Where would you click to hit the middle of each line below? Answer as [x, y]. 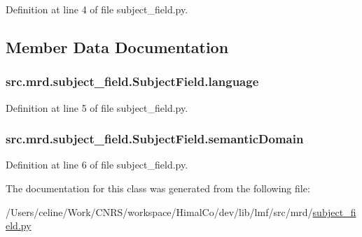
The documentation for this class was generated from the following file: [158, 188]
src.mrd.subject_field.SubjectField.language [132, 81]
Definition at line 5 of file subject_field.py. [97, 107]
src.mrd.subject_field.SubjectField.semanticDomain [155, 139]
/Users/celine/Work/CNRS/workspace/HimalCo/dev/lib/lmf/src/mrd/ [159, 211]
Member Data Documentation [117, 46]
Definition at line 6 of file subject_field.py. [97, 165]
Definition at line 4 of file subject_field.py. [97, 9]
